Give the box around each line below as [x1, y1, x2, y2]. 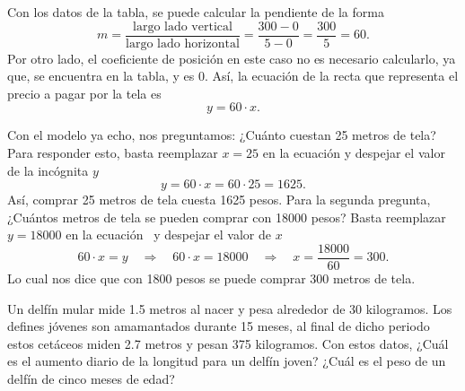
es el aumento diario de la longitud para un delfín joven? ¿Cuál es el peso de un [7, 352, 446, 370]
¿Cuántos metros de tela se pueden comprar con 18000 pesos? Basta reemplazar [7, 207, 446, 226]
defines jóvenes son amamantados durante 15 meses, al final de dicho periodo [7, 317, 430, 335]
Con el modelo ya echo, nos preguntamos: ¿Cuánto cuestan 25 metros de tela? [7, 126, 436, 144]
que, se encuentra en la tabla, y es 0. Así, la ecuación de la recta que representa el [7, 66, 459, 85]
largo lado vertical [133, 20, 232, 33]
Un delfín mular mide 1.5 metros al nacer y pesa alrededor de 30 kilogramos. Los [7, 299, 452, 317]
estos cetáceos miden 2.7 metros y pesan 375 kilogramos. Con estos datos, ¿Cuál [7, 334, 449, 352]
